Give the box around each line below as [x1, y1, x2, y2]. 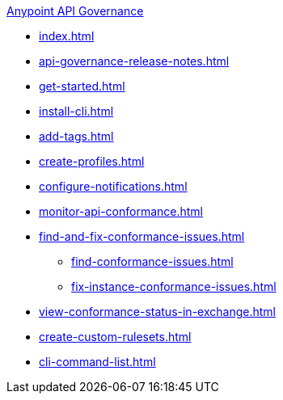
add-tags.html [39, 129, 114, 143]
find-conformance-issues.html [71, 255, 234, 268]
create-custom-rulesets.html [39, 330, 192, 343]
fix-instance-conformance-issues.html [71, 280, 277, 293]
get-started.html [39, 79, 125, 93]
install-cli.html [39, 104, 114, 118]
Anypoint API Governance [6, 4, 144, 18]
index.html [39, 29, 95, 43]
